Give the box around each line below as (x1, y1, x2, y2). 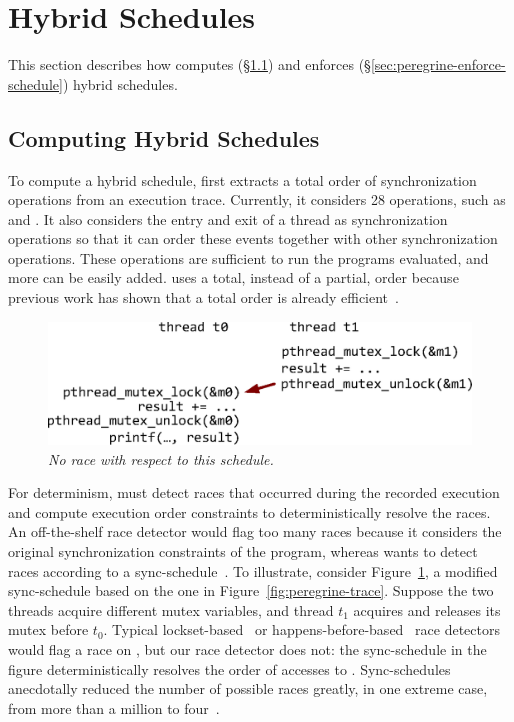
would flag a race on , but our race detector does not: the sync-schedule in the (8, 639, 487, 659)
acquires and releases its (353, 599, 501, 620)
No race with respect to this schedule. (48, 448, 274, 469)
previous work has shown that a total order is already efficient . (8, 287, 399, 308)
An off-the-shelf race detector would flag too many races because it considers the (8, 521, 502, 542)
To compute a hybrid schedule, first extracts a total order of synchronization (8, 169, 477, 190)
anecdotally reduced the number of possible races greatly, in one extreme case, (8, 678, 488, 699)
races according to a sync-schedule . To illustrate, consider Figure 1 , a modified (8, 560, 498, 581)
